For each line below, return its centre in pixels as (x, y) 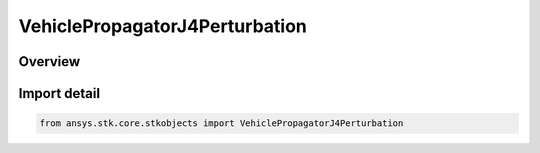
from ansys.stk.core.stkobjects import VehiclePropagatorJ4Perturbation (221, 123)
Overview (49, 61)
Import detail (59, 93)
